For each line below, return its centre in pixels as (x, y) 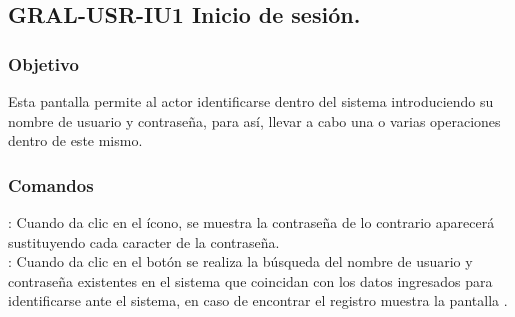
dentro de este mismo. (75, 140)
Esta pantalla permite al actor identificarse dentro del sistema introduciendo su (251, 101)
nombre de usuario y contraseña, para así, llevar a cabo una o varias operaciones (254, 120)
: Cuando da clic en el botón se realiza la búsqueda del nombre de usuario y (240, 261)
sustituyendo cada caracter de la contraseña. (144, 241)
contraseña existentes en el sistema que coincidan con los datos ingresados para (250, 280)
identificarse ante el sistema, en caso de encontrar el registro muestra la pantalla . (258, 300)
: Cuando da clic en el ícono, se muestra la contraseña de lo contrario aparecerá (251, 222)
